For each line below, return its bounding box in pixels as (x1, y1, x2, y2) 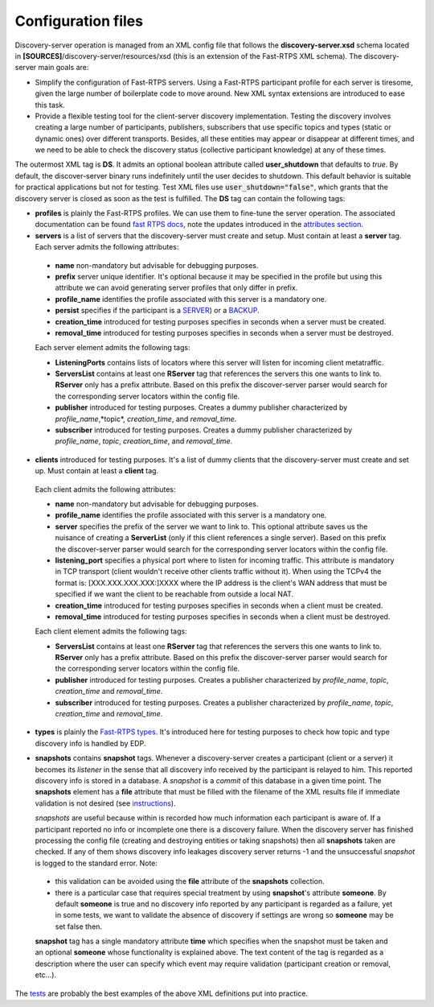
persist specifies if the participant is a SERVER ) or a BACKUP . (55, 306, 260, 316)
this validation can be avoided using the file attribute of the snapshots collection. (55, 877, 325, 886)
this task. (35, 100, 66, 109)
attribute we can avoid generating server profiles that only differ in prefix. (55, 283, 298, 293)
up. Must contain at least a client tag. (35, 466, 159, 476)
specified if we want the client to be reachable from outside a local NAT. (55, 589, 294, 599)
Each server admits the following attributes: (35, 242, 179, 252)
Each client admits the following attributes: (35, 484, 176, 494)
